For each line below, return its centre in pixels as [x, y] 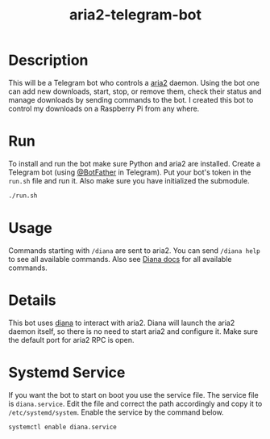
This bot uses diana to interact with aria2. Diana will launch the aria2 [122, 323]
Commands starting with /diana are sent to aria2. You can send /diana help [134, 250]
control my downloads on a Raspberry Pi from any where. [104, 108]
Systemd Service [67, 372]
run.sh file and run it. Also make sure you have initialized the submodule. [129, 180]
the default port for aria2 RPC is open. [71, 340]
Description [48, 60]
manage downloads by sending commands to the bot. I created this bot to [131, 99]
